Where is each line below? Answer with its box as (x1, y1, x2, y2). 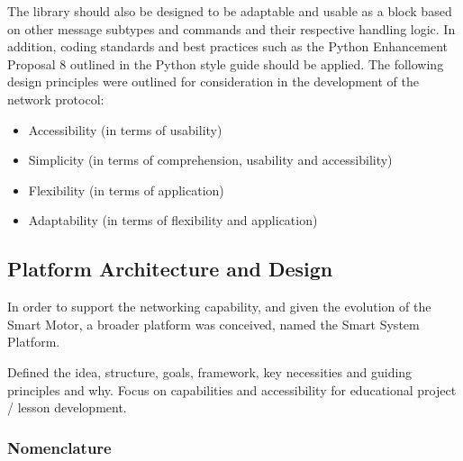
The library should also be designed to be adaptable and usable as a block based (7, 2, 452, 20)
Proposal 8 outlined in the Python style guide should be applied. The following (7, 54, 444, 73)
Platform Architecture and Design (7, 255, 333, 283)
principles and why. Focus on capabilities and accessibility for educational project (7, 380, 457, 399)
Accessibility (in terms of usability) (28, 120, 222, 139)
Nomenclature (7, 436, 112, 458)
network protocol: (7, 89, 104, 108)
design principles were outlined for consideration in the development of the (7, 72, 419, 91)
